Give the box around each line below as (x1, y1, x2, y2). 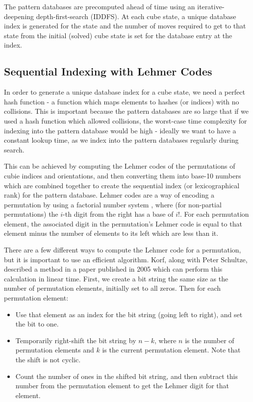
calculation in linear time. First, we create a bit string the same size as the (4, 273, 228, 283)
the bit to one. (15, 319, 59, 329)
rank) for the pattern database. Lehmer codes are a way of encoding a (4, 190, 215, 200)
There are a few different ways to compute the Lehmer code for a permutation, (4, 245, 241, 255)
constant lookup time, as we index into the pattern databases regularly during (4, 135, 239, 145)
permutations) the (4, 209, 58, 219)
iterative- (197, 1, 225, 11)
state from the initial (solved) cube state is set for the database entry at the (4, 30, 232, 40)
